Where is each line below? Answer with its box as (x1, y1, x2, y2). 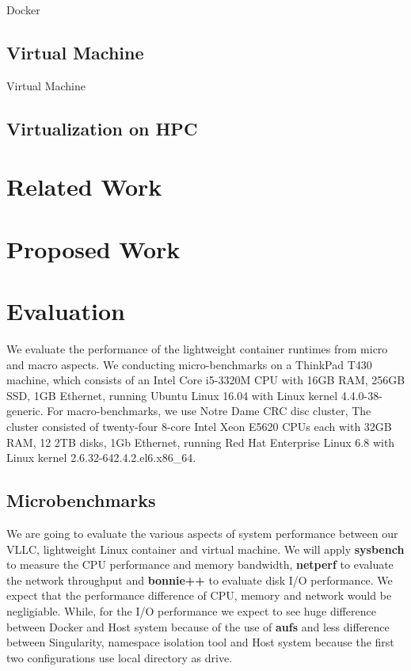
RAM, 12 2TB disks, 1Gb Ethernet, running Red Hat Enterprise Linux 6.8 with (6, 433, 395, 450)
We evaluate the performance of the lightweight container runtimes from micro (6, 341, 388, 357)
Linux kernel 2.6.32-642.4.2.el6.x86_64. (6, 449, 196, 466)
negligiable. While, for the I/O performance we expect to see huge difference (6, 602, 376, 619)
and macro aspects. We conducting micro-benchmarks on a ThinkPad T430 (6, 356, 372, 372)
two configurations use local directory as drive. (6, 649, 233, 665)
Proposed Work (6, 232, 181, 265)
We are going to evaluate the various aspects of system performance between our (6, 525, 398, 541)
